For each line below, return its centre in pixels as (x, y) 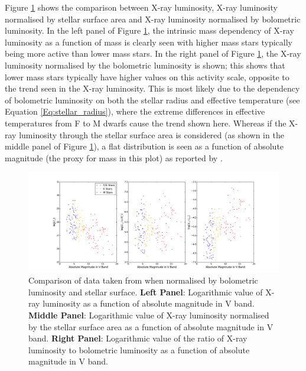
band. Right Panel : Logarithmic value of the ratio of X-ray (138, 338)
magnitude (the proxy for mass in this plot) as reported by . (114, 157)
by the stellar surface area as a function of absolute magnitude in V (151, 326)
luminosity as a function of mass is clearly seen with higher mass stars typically (149, 42)
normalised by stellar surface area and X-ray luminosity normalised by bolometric (153, 19)
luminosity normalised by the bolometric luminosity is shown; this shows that (145, 65)
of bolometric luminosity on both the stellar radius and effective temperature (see (152, 100)
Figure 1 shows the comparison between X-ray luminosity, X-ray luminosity (141, 7)
